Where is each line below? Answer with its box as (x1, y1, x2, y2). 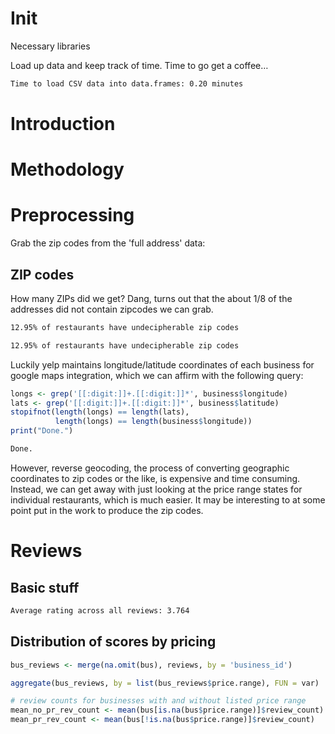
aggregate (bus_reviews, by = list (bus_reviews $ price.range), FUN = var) (10, 678, 320, 688)
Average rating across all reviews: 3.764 (10, 605, 190, 616)
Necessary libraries (10, 40, 91, 52)
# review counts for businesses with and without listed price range (10, 696, 307, 706)
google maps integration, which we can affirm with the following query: (10, 369, 304, 381)
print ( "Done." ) (10, 426, 74, 436)
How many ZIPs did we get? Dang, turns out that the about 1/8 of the (10, 292, 293, 304)
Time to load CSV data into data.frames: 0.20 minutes (10, 78, 244, 89)
